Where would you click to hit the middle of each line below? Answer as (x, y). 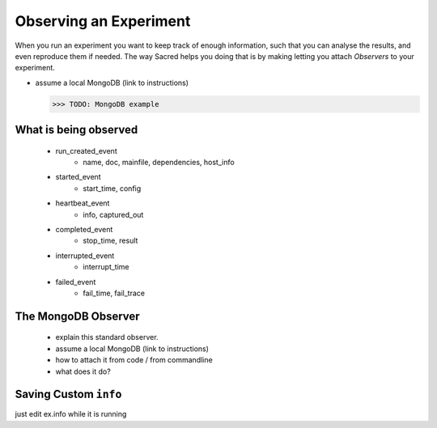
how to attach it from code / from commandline (134, 360)
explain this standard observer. (107, 337)
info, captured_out (113, 214)
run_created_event (86, 150)
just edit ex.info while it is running (71, 414)
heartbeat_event (83, 203)
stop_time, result (110, 241)
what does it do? (83, 371)
